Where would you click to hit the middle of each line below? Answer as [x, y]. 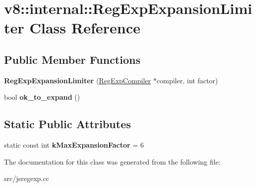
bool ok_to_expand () [42, 97]
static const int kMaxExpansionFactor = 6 [74, 145]
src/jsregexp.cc [27, 178]
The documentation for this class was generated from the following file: [112, 161]
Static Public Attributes [67, 124]
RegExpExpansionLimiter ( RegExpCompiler [77, 80]
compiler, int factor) [187, 80]
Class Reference [85, 28]
